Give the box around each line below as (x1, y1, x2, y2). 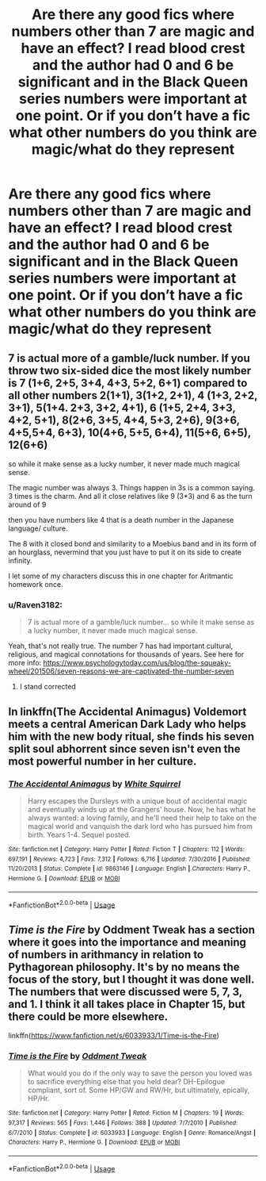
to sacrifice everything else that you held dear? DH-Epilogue (27, 1077, 226, 1087)
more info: (8, 658, 42, 668)
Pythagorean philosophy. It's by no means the (8, 960, 240, 973)
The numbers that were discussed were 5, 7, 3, (8, 985, 243, 999)
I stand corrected (19, 682, 77, 692)
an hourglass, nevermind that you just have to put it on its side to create (8, 547, 241, 557)
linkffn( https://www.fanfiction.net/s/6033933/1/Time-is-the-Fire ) (8, 1031, 220, 1041)
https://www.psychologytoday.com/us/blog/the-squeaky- (43, 658, 232, 668)
